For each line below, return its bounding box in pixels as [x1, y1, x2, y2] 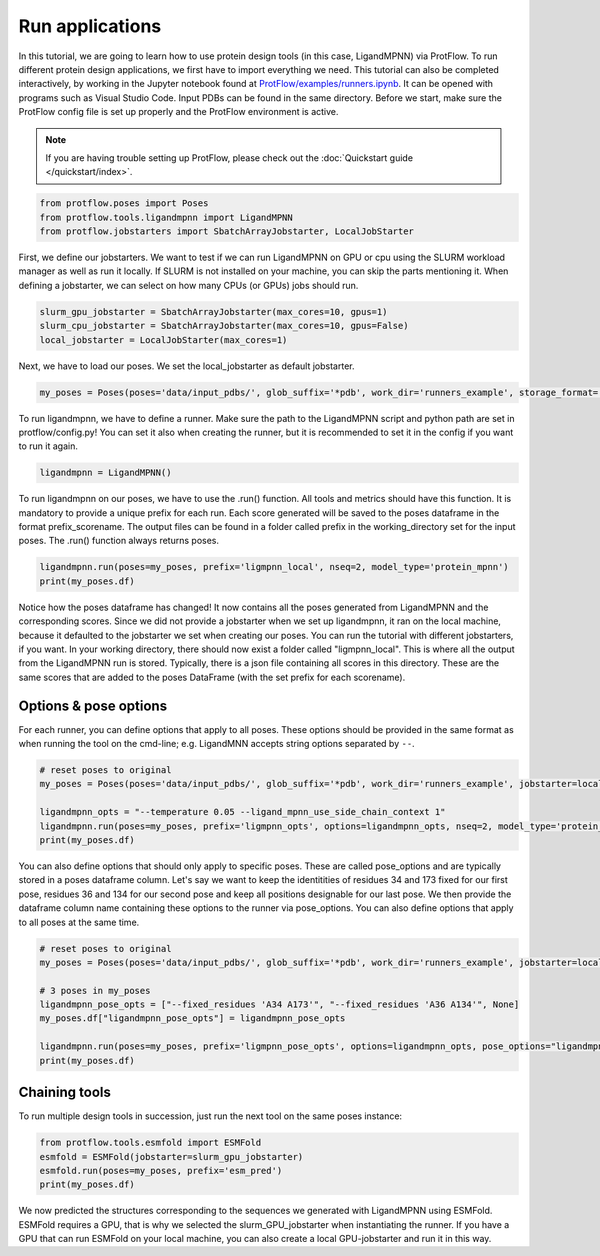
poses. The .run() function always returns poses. [18, 535, 220, 547]
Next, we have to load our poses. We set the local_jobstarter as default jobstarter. [18, 360, 355, 372]
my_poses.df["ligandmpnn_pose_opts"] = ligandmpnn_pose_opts [39, 1013, 346, 1024]
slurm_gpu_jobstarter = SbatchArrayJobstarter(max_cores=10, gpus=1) [39, 306, 388, 317]
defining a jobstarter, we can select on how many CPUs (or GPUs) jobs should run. [18, 279, 359, 291]
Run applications [18, 15, 162, 37]
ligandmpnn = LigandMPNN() [39, 467, 172, 479]
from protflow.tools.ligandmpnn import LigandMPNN [39, 211, 294, 223]
